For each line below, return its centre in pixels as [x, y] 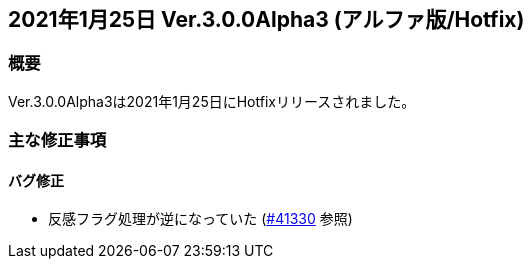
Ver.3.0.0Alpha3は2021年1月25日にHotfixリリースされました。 [212, 101]
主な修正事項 [57, 140]
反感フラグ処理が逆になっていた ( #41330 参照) [200, 219]
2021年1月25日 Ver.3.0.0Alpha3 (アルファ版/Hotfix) [266, 19]
